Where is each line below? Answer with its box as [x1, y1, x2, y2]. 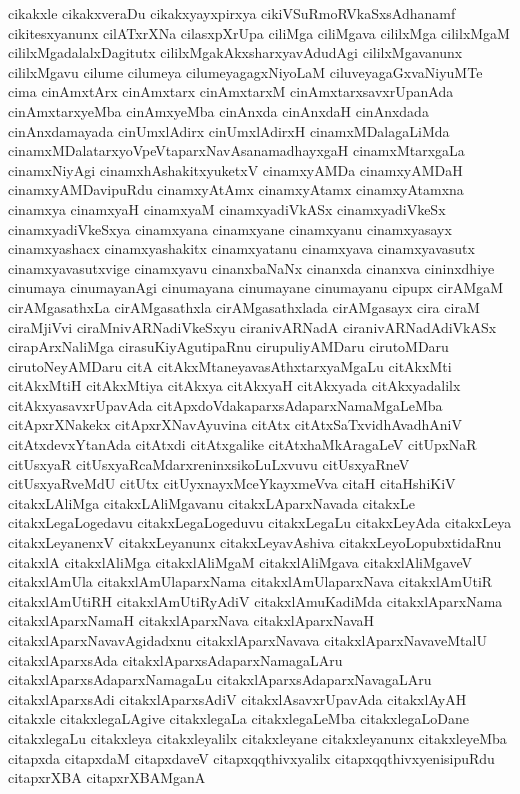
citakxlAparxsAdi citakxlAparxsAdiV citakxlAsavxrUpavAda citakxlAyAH [8, 688, 467, 709]
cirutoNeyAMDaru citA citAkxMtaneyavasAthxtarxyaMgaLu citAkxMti [8, 355, 452, 376]
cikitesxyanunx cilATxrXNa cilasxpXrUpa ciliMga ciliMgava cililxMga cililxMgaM [8, 22, 510, 43]
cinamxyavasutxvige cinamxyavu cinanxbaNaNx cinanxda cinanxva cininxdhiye [8, 257, 495, 278]
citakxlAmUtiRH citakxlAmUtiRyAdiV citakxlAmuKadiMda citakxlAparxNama [8, 590, 503, 611]
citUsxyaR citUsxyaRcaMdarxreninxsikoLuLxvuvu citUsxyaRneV [8, 453, 410, 474]
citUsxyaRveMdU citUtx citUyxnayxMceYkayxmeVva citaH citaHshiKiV [8, 473, 456, 494]
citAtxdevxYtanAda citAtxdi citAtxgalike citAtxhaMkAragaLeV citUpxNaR [8, 434, 477, 455]
